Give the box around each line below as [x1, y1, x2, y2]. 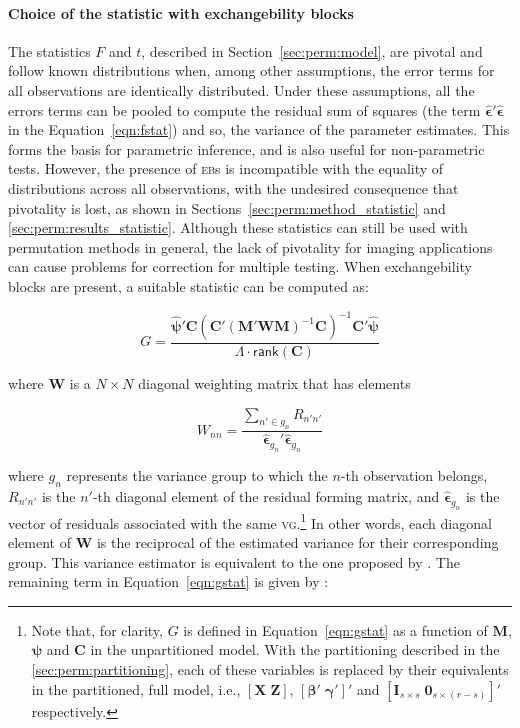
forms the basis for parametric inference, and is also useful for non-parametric [8, 138, 485, 159]
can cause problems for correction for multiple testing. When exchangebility [8, 256, 472, 277]
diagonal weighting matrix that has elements [138, 373, 411, 394]
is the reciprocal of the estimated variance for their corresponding [96, 532, 499, 553]
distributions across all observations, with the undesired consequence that [8, 177, 459, 198]
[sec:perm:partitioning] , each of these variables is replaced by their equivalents [31, 659, 509, 679]
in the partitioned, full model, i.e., [31, 678, 241, 699]
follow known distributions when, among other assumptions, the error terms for [8, 60, 495, 81]
